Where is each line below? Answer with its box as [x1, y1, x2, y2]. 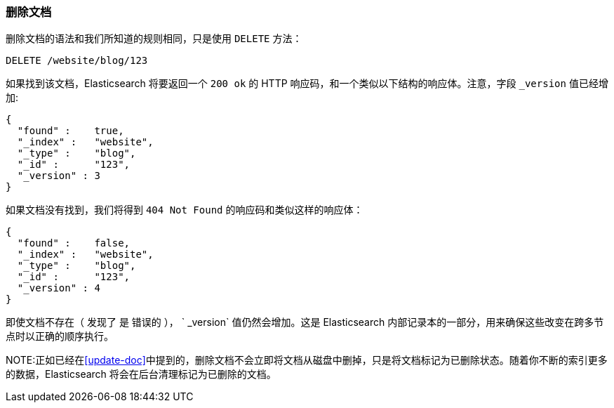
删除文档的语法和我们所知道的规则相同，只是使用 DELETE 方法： [6, 32, 302, 45]
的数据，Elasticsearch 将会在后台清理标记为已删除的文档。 [6, 368, 276, 381]
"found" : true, [17, 125, 124, 137]
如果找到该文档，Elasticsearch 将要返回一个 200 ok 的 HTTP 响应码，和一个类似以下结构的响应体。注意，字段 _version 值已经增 [6, 77, 608, 90]
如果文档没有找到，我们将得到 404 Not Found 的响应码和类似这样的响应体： [6, 204, 363, 216]
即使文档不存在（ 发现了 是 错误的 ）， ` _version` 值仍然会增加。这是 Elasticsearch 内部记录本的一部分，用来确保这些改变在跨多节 [6, 316, 604, 329]
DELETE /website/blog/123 [6, 55, 148, 67]
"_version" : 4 [17, 282, 100, 294]
